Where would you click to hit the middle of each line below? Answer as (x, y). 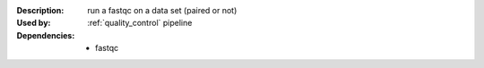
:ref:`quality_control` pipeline (140, 23)
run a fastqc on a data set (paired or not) (162, 10)
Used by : (34, 23)
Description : (40, 10)
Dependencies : (46, 35)
